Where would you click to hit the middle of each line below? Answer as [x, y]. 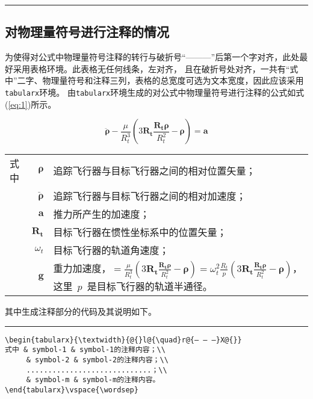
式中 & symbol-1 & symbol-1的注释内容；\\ [85, 350]
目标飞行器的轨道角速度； [111, 250]
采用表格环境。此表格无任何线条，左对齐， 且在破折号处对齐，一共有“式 [156, 68]
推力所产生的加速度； [101, 214]
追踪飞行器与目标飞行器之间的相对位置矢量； [154, 171]
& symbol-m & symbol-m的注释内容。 [93, 380]
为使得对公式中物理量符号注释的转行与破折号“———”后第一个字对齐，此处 [152, 57]
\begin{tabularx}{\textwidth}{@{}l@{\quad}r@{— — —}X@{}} [123, 340]
